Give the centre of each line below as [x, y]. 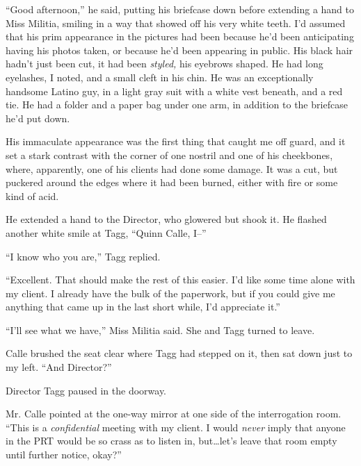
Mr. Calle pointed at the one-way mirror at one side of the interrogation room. [174, 414]
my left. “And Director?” [59, 367]
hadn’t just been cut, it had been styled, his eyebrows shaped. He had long [165, 64]
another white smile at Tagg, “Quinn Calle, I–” [106, 232]
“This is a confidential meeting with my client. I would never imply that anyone [176, 427]
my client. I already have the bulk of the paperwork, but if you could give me [170, 293]
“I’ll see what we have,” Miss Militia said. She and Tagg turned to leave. [160, 330]
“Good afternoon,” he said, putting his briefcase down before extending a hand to [180, 9]
